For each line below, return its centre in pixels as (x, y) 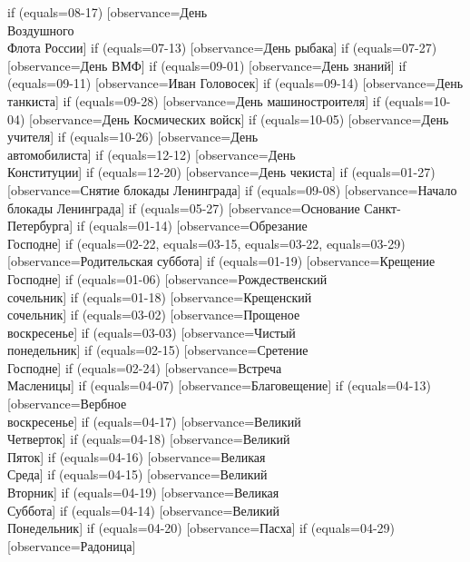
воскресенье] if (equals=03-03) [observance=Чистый (152, 332)
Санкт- (382, 207)
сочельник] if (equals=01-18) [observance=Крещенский (160, 296)
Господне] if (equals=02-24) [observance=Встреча (145, 367)
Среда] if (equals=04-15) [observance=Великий (137, 474)
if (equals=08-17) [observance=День (108, 12)
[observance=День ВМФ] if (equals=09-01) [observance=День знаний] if (207, 65)
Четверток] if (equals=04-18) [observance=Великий (149, 439)
